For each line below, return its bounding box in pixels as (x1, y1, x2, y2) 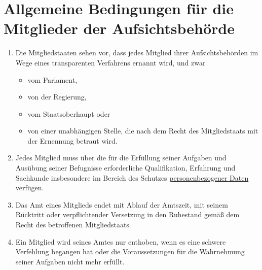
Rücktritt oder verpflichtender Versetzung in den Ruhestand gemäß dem (15, 209, 240, 220)
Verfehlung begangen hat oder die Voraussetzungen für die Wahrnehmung (15, 246, 245, 257)
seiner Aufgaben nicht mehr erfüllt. (15, 256, 125, 266)
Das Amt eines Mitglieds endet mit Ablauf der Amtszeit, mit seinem (15, 199, 228, 210)
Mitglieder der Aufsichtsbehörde (4, 18, 235, 39)
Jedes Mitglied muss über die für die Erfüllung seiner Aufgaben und (15, 152, 227, 163)
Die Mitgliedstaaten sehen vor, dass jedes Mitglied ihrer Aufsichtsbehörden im (15, 47, 258, 58)
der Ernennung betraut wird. (27, 135, 118, 146)
